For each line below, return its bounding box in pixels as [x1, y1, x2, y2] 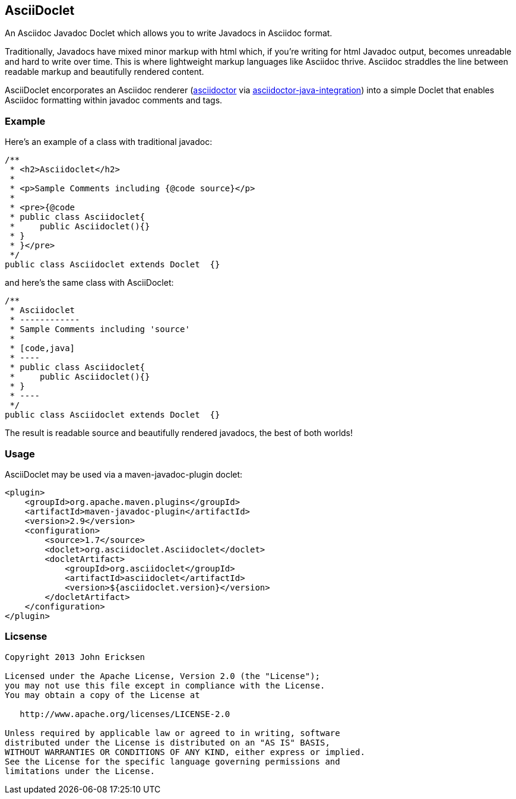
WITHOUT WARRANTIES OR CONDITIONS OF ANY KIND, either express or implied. [5, 747, 365, 757]
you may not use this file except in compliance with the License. [5, 680, 325, 690]
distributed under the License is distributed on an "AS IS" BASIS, [5, 737, 330, 747]
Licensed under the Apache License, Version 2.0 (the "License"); [5, 671, 321, 681]
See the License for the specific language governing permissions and [5, 756, 340, 766]
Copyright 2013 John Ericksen [5, 652, 145, 662]
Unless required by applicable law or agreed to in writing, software [5, 728, 340, 738]
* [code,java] [10, 343, 75, 353]
